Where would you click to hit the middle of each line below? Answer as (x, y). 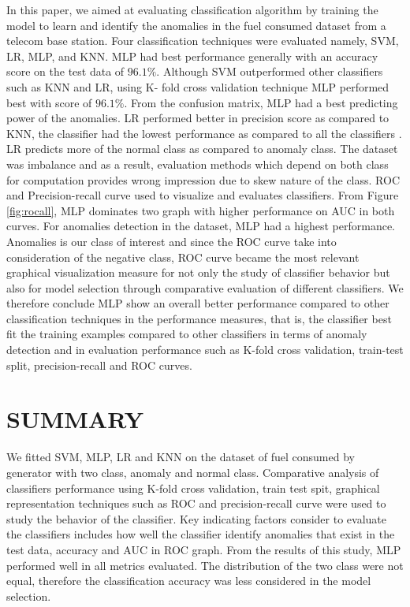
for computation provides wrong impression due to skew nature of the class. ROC (203, 179)
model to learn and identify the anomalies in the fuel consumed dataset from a (196, 25)
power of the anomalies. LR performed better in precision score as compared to (198, 118)
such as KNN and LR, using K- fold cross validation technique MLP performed (198, 86)
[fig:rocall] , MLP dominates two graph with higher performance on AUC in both (201, 210)
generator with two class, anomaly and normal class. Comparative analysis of (193, 472)
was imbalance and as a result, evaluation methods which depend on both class (198, 164)
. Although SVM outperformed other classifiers (270, 71)
